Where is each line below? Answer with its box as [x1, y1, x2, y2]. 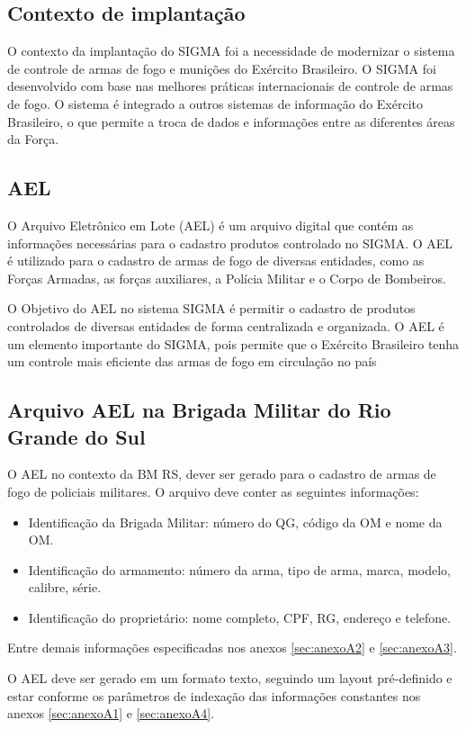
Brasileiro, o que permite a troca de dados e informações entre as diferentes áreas [7, 112, 455, 130]
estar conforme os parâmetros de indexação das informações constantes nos [7, 686, 421, 705]
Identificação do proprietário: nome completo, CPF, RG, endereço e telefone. [28, 607, 452, 626]
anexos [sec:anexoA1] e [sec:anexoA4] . [7, 704, 215, 723]
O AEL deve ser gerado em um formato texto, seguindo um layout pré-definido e [7, 669, 453, 688]
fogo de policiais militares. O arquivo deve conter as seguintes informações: [7, 481, 419, 500]
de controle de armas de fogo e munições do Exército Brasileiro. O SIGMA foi [7, 58, 436, 77]
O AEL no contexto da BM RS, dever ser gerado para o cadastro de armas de [7, 464, 436, 483]
